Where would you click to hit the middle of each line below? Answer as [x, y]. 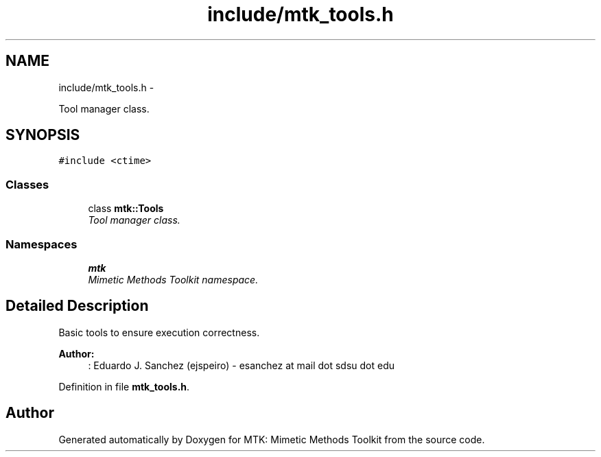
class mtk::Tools [126, 209]
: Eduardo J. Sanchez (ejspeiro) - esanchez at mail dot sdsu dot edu [241, 365]
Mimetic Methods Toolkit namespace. [173, 279]
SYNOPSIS [43, 135]
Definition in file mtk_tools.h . [124, 386]
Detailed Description [77, 306]
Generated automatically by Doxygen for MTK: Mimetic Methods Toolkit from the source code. [272, 439]
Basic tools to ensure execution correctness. [159, 332]
